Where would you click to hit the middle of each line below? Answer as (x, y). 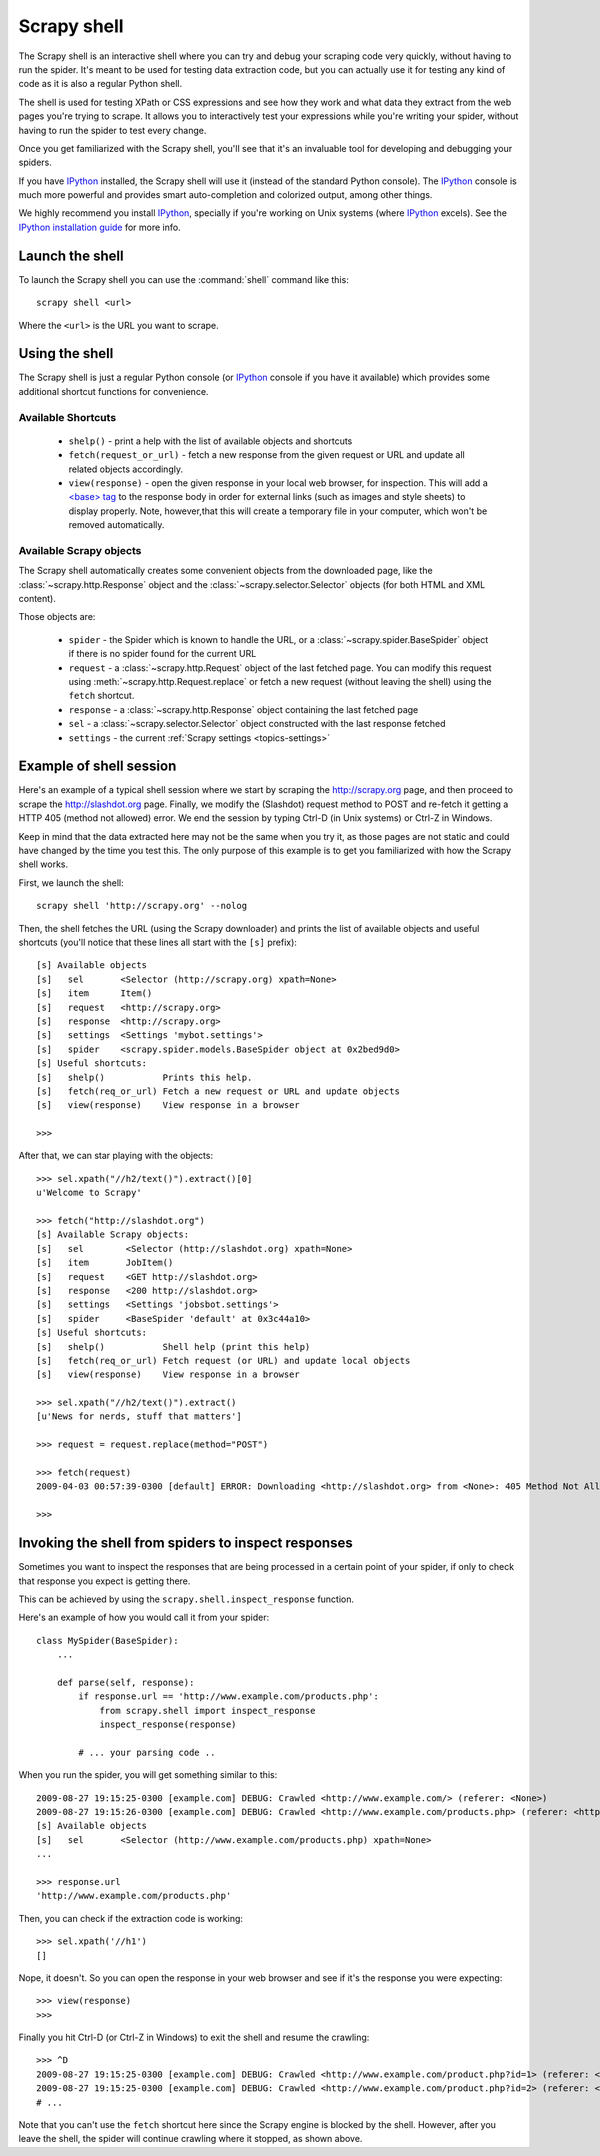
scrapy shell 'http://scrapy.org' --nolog (142, 906)
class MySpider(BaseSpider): (107, 1640)
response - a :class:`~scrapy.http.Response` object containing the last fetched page (243, 709)
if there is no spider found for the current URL (162, 654)
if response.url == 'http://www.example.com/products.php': (228, 1696)
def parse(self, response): (125, 1682)
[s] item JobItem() (105, 1263)
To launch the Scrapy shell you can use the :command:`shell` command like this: (183, 279)
